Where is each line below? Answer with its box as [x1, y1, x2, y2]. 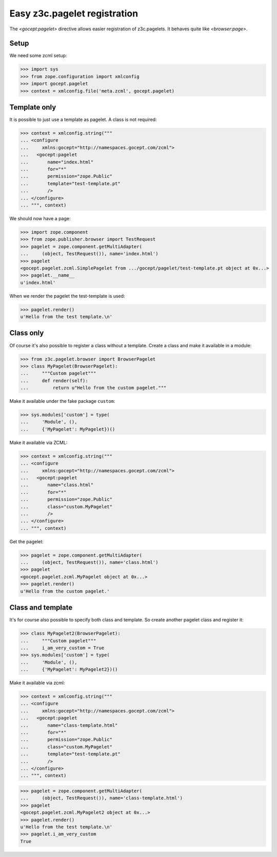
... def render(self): [20, 378, 88, 383]
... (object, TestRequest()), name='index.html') [20, 251, 159, 257]
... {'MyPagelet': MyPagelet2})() [20, 667, 118, 672]
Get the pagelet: [9, 538, 44, 545]
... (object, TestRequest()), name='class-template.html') [20, 795, 183, 801]
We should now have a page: [9, 215, 71, 221]
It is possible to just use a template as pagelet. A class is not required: [9, 116, 157, 123]
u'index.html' [20, 279, 56, 285]
